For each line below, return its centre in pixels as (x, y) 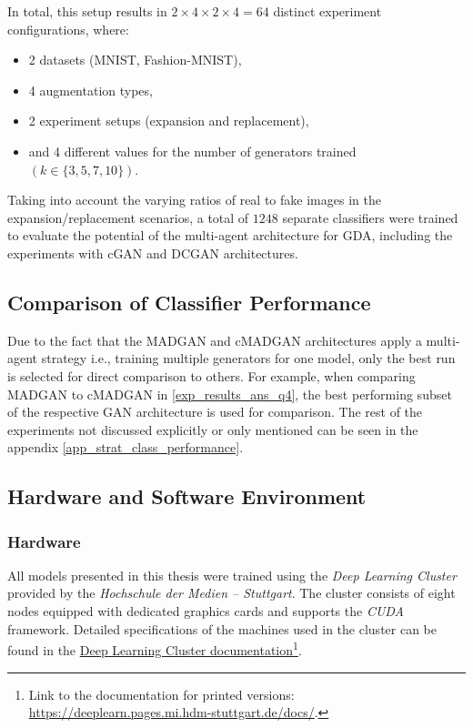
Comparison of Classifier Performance (189, 302)
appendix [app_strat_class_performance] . (126, 447)
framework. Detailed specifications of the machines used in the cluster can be (222, 628)
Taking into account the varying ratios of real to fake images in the (194, 200)
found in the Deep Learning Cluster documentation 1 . (155, 648)
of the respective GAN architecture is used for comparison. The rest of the (215, 412)
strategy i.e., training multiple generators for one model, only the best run (248, 358)
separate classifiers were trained (370, 217)
